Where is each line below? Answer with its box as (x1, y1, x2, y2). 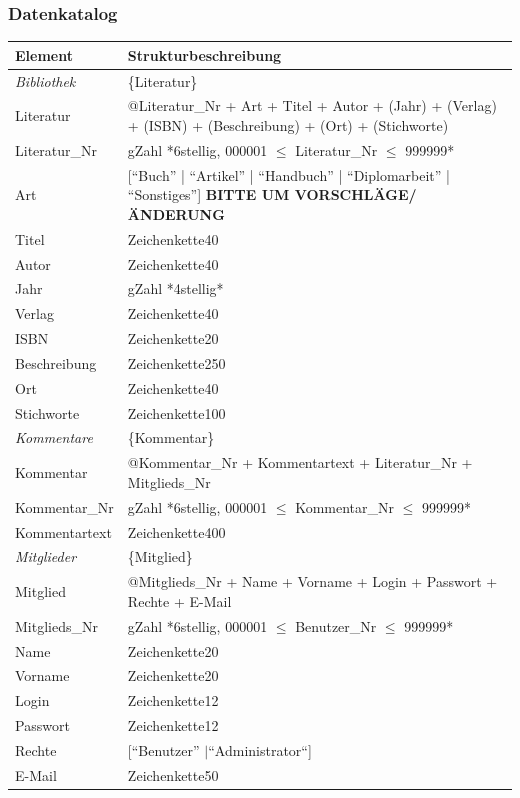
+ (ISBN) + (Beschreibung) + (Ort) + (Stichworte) (127, 115, 449, 135)
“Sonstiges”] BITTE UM (127, 184, 290, 205)
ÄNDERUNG (127, 203, 225, 224)
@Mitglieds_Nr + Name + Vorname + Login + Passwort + (127, 571, 498, 592)
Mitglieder (15, 546, 77, 567)
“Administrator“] (208, 739, 312, 760)
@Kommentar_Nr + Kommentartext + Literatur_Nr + (127, 452, 473, 473)
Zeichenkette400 (127, 521, 226, 542)
